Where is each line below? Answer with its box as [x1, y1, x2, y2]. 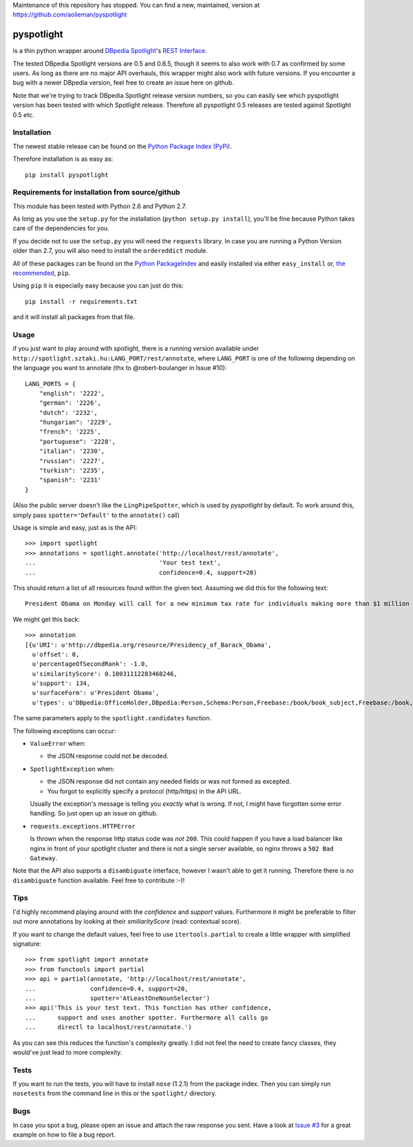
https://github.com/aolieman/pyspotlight [12, 10, 127, 19]
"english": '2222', [39, 389, 105, 397]
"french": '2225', [39, 428, 102, 436]
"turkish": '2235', [39, 467, 105, 475]
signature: [12, 940, 41, 948]
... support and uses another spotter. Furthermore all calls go [25, 1013, 268, 1022]
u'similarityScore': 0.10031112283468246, [32, 669, 178, 678]
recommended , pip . [12, 269, 71, 277]
